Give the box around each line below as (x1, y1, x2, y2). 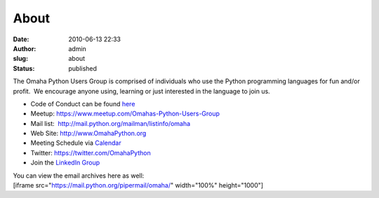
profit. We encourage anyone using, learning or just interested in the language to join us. (13, 87, 270, 95)
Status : (13, 64, 35, 73)
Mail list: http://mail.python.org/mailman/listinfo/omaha (30, 119, 191, 127)
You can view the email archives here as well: (13, 171, 145, 180)
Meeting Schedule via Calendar (30, 139, 122, 147)
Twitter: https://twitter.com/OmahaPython (30, 148, 151, 157)
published (68, 64, 98, 73)
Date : (13, 35, 29, 43)
